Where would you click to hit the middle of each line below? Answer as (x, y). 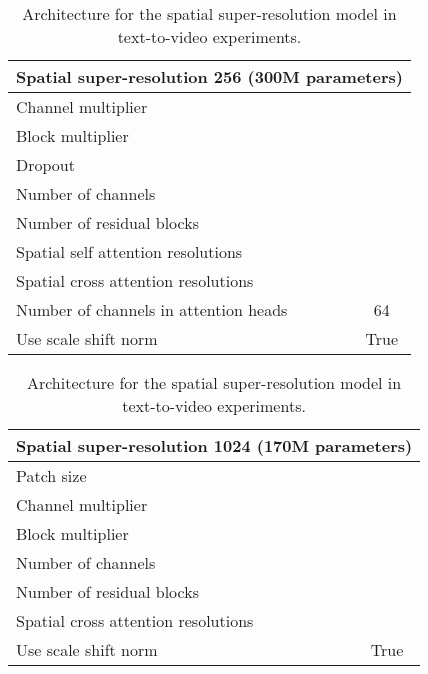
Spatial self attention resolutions (129, 251)
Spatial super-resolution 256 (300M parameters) (209, 76)
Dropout (45, 164)
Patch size (51, 475)
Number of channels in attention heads (152, 309)
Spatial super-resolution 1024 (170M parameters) (214, 445)
